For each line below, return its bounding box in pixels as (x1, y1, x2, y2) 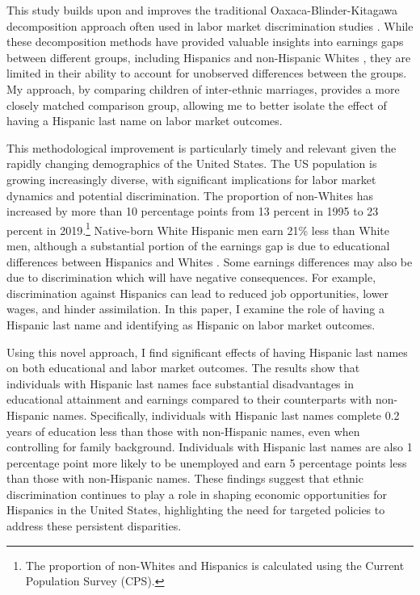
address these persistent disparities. (6, 517, 182, 534)
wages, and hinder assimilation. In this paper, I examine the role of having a (6, 300, 384, 317)
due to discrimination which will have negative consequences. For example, (6, 269, 376, 286)
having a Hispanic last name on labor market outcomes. (6, 112, 283, 129)
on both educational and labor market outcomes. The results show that (6, 359, 360, 376)
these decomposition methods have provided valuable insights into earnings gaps (6, 33, 404, 50)
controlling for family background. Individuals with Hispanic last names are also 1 (6, 438, 413, 455)
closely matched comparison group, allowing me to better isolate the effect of (6, 96, 387, 113)
